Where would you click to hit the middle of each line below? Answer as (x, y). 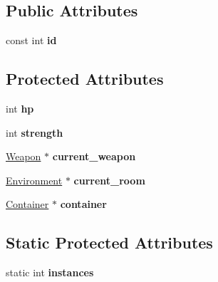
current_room (109, 180)
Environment (34, 180)
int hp (20, 108)
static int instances (50, 272)
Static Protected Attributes (109, 242)
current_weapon (94, 156)
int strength (35, 132)
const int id (31, 40)
